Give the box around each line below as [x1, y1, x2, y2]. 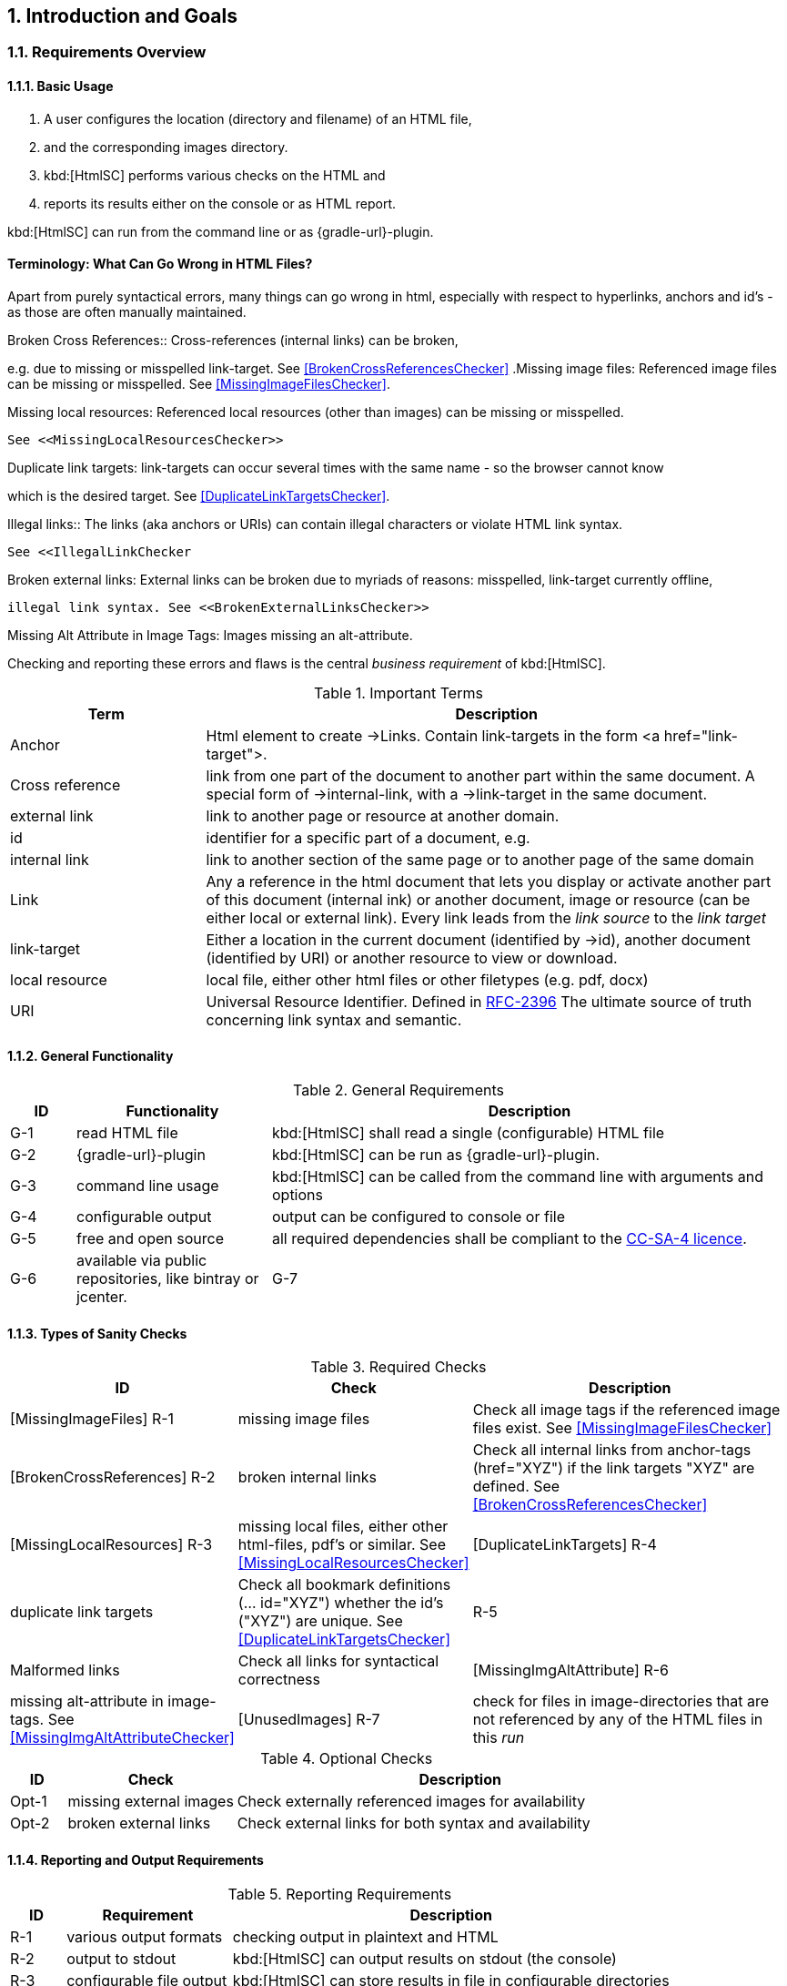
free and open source [76, 1229, 224, 1248]
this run [472, 1728, 525, 1747]
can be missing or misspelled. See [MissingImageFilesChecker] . [7, 375, 391, 392]
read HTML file [76, 1124, 178, 1143]
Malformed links [10, 1661, 120, 1680]
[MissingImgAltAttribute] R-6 [472, 1661, 669, 1680]
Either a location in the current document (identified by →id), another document [206, 930, 751, 949]
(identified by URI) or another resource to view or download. [206, 948, 618, 967]
